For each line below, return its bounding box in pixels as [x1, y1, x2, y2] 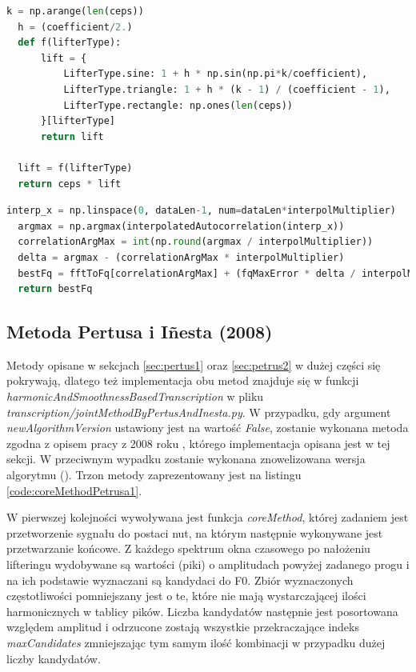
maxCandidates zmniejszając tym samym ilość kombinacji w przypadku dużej [6, 634, 386, 650]
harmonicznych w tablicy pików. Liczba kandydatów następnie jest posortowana [6, 602, 398, 619]
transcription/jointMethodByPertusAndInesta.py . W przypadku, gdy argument [6, 403, 391, 420]
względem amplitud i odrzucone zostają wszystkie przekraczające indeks [6, 618, 359, 635]
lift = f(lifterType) [18, 162, 133, 174]
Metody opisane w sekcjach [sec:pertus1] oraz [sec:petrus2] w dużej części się [6, 356, 381, 373]
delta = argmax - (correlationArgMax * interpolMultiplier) [18, 251, 345, 263]
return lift [40, 130, 104, 142]
